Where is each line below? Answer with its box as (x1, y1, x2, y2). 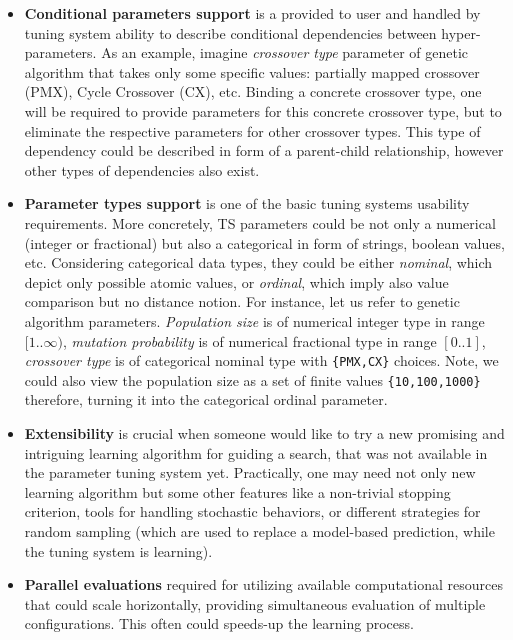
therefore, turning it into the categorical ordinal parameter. (24, 389, 388, 410)
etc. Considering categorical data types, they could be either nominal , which (24, 252, 493, 273)
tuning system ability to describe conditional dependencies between (24, 22, 437, 43)
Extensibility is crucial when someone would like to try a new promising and (24, 423, 505, 443)
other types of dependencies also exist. (24, 159, 260, 180)
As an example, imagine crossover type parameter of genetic (101, 42, 468, 63)
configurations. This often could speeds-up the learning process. (24, 613, 414, 634)
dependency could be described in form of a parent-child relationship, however (24, 140, 504, 161)
